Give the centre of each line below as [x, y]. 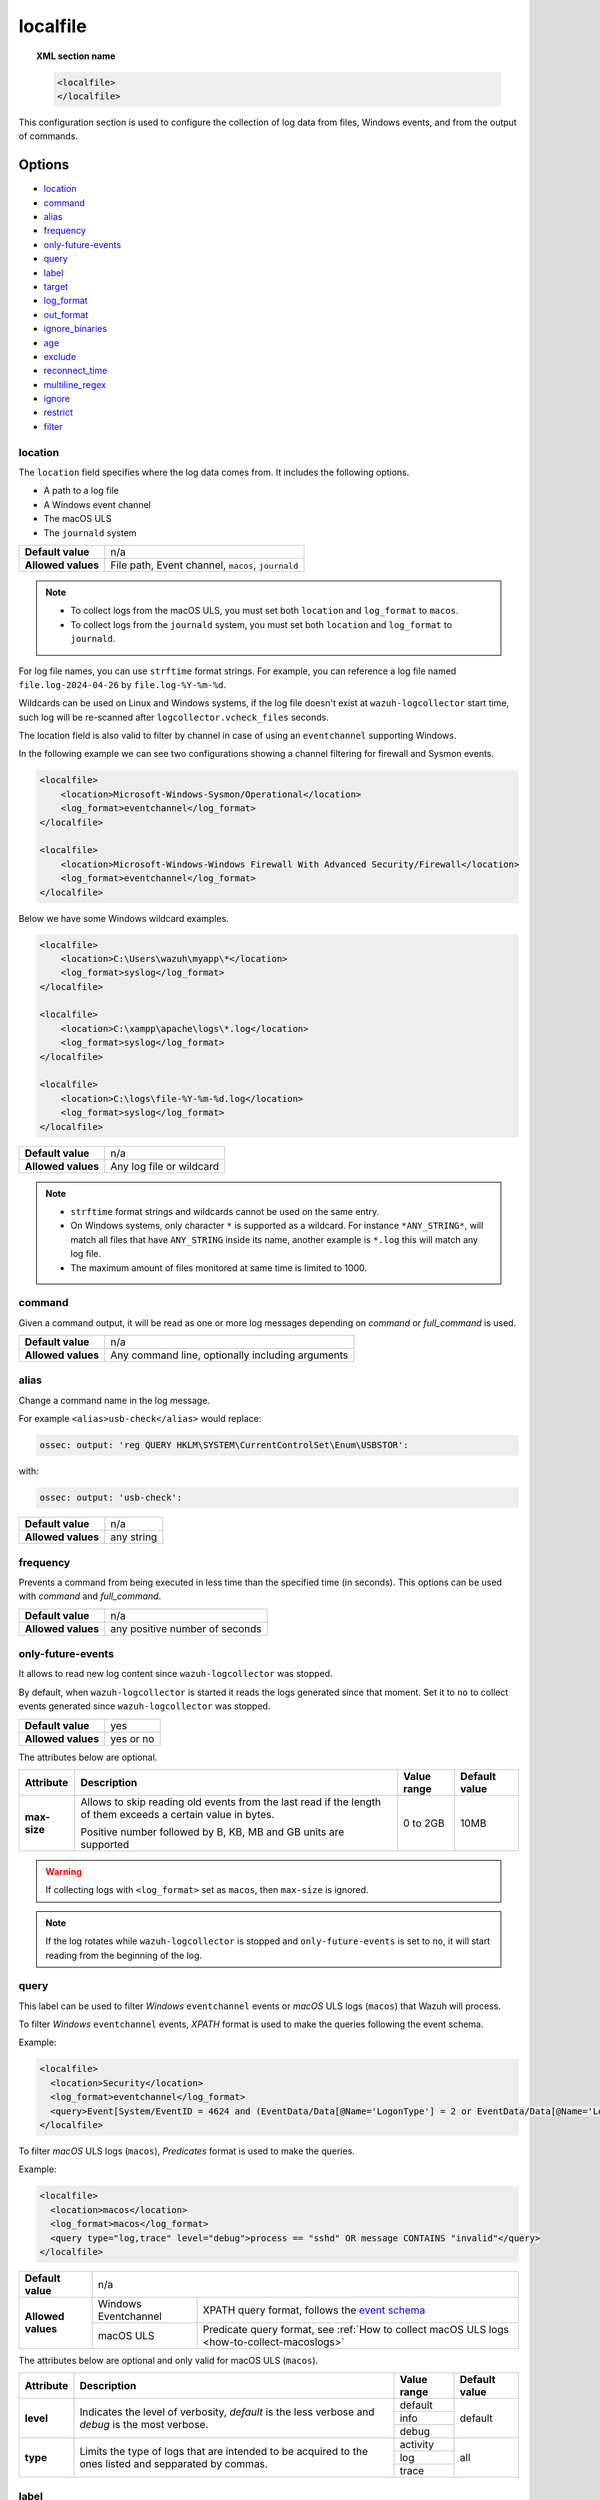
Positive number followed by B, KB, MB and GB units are [212, 1832]
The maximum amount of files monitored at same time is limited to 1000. [218, 1267]
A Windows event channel [97, 504]
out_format [66, 314]
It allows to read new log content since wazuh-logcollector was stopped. [176, 1674]
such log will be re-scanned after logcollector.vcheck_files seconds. [173, 717]
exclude [60, 356]
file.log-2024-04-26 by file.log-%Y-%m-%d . [122, 684]
